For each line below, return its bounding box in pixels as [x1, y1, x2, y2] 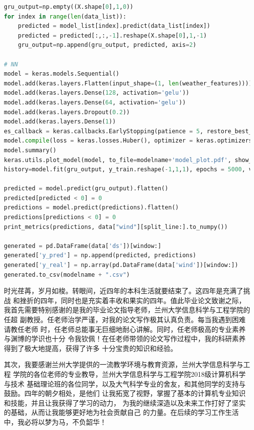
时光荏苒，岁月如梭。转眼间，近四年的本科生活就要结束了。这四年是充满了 [4, 286, 243, 296]
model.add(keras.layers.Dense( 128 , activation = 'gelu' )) [4, 89, 190, 97]
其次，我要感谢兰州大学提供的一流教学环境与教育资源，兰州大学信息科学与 [4, 359, 243, 369]
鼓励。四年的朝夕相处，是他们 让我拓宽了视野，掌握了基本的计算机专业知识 [4, 388, 246, 398]
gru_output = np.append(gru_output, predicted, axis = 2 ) [18, 41, 196, 49]
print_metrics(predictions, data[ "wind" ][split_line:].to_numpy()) [4, 223, 228, 230]
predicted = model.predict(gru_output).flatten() [4, 185, 169, 192]
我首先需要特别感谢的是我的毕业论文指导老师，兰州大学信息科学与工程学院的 [4, 305, 250, 315]
